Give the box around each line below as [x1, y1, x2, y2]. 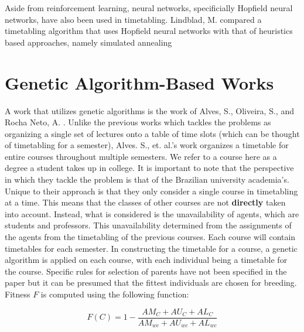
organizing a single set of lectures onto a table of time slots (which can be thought [5, 127, 300, 139]
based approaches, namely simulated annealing [5, 36, 172, 48]
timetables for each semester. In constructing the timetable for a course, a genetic [5, 242, 298, 254]
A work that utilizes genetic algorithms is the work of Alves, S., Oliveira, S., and [5, 104, 294, 117]
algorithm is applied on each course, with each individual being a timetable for [5, 254, 288, 266]
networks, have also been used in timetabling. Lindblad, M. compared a [5, 13, 262, 25]
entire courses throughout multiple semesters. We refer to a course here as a [5, 150, 277, 162]
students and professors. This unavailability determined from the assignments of [5, 219, 292, 231]
